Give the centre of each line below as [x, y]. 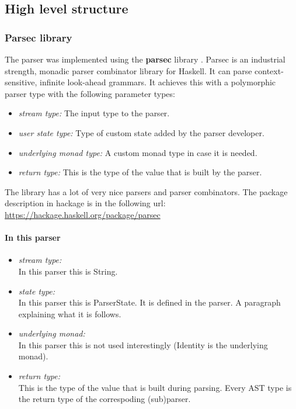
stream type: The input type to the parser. [94, 113]
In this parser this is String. [68, 271]
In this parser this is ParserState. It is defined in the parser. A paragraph [149, 302]
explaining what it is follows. [70, 313]
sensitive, [21, 82]
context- [269, 70]
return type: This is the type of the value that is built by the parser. [140, 172]
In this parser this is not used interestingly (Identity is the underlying [143, 344]
